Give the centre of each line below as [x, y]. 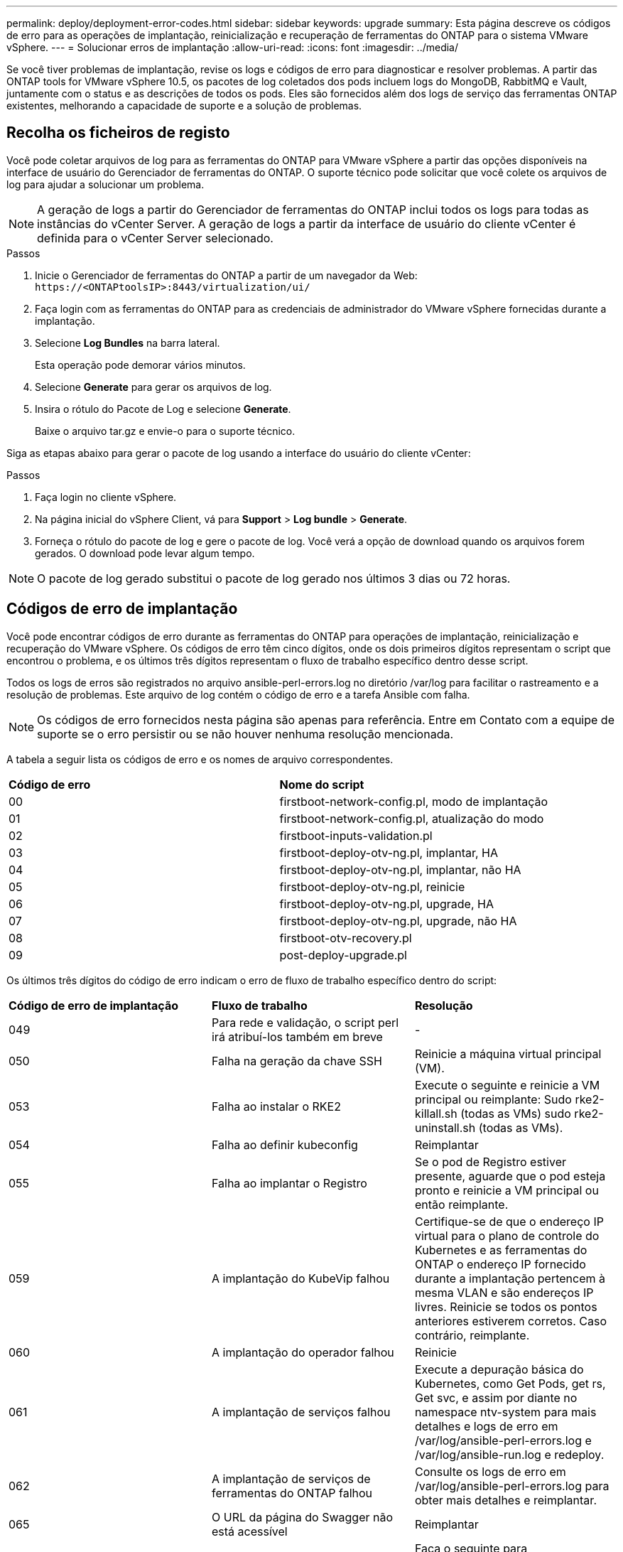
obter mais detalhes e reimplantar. [505, 1500]
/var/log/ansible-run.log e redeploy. [509, 1454]
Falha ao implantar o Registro [289, 1183]
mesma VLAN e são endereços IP [504, 1292]
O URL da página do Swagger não [302, 1517]
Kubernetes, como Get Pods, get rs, [510, 1383]
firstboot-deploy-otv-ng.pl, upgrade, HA [386, 904]
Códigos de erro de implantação [122, 609]
